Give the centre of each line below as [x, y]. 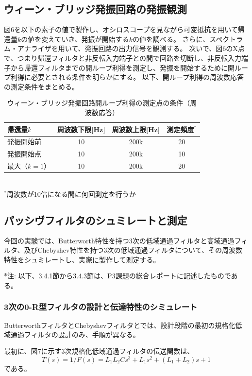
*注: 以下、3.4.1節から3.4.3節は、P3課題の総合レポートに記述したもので [118, 276]
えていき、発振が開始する [89, 39]
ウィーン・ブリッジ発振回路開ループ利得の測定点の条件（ [99, 103]
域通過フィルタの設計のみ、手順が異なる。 [72, 334]
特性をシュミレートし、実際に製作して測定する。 [82, 259]
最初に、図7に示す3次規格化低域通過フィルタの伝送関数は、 [99, 350]
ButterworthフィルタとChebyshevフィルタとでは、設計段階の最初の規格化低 [123, 325]
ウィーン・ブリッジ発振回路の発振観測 [95, 9]
